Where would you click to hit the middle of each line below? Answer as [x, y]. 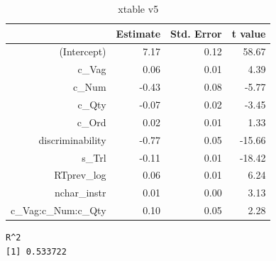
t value [249, 33]
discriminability [72, 139]
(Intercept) [83, 51]
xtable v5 [138, 9]
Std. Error [196, 33]
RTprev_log [80, 175]
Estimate [138, 33]
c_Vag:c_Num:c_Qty [59, 210]
